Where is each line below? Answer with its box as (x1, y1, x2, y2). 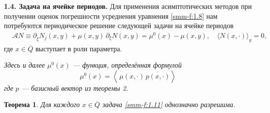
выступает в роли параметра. (35, 43, 122, 53)
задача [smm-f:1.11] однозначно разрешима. (102, 99, 236, 110)
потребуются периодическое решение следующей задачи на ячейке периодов (4, 20, 234, 31)
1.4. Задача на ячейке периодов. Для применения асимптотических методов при (4, 1, 252, 11)
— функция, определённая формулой (72, 60, 182, 70)
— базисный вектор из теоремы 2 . (21, 82, 128, 93)
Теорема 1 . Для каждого (4, 99, 80, 110)
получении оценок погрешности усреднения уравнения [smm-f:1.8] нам (4, 10, 218, 21)
